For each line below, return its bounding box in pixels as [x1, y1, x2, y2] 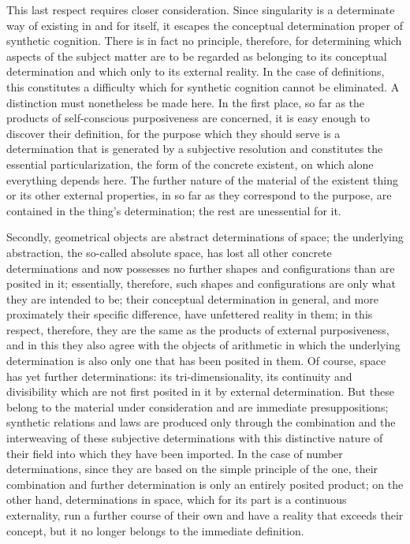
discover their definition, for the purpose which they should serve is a [6, 125, 341, 141]
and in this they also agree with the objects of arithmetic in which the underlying [6, 337, 401, 353]
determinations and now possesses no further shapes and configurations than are [6, 259, 395, 276]
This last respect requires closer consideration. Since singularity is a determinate [6, 2, 395, 17]
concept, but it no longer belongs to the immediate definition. [6, 522, 304, 538]
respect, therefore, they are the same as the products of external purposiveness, [6, 321, 389, 337]
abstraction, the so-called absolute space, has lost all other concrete [6, 244, 332, 260]
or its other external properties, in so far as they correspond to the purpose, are [6, 187, 392, 203]
